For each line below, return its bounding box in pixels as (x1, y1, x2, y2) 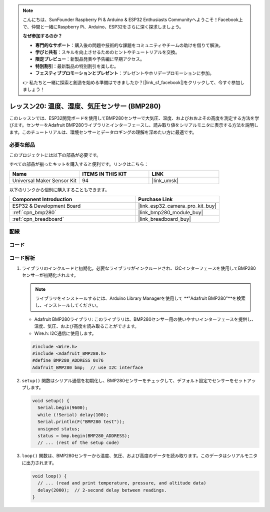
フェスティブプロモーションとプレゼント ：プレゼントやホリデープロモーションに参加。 (35, 70, 214, 76)
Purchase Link (138, 196, 173, 203)
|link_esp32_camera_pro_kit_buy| (138, 202, 217, 209)
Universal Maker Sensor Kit (12, 177, 77, 184)
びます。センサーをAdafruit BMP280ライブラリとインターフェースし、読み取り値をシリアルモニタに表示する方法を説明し (9, 122, 258, 128)
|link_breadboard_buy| (138, 215, 191, 222)
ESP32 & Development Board (12, 202, 81, 209)
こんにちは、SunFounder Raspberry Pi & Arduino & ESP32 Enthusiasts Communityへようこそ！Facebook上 (22, 17, 243, 23)
